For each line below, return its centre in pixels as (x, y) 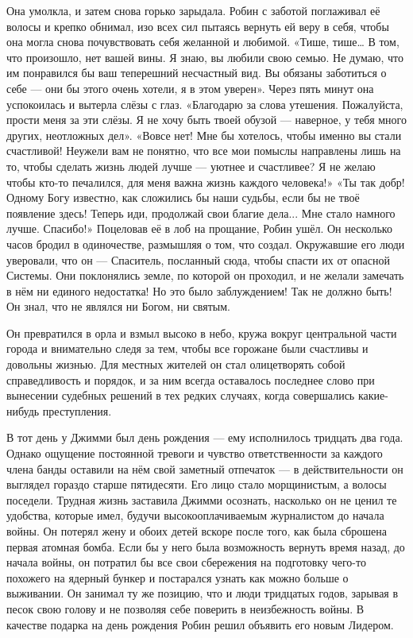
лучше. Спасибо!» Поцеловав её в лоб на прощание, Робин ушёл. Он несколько (199, 228)
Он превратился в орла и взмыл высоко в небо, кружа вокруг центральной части (202, 333)
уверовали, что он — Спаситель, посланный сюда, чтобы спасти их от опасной (198, 259)
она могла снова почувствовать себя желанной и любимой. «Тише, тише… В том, (203, 42)
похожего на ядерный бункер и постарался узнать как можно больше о (178, 577)
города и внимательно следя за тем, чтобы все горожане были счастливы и (187, 348)
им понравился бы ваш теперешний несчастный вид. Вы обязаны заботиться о (197, 73)
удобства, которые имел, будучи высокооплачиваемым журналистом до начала (195, 515)
